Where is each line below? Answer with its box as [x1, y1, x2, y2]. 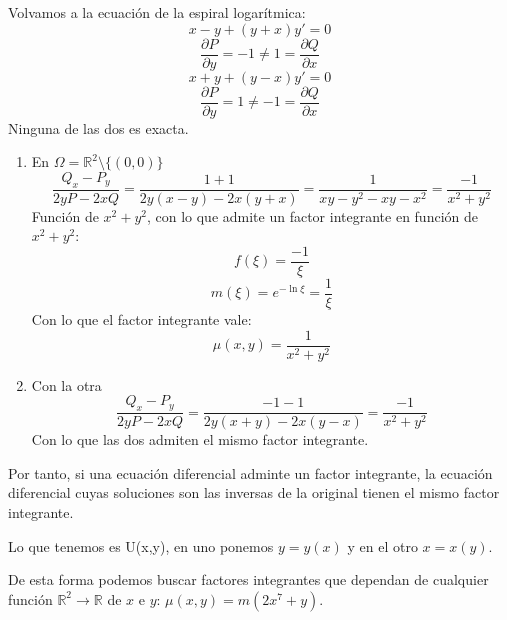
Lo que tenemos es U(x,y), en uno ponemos [8, 535, 274, 556]
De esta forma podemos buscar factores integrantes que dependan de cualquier [8, 569, 489, 590]
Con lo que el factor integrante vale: [31, 309, 252, 330]
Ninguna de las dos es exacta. [8, 117, 189, 138]
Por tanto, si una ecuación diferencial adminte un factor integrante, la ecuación [8, 462, 493, 483]
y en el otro [347, 535, 418, 556]
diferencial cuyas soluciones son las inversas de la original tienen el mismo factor [8, 482, 500, 503]
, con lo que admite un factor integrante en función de [146, 205, 478, 226]
